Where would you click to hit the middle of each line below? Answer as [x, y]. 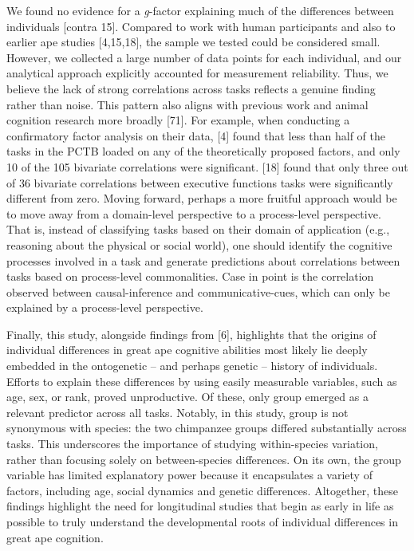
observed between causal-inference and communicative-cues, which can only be [198, 291]
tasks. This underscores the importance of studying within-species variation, [192, 444]
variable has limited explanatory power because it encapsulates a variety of [189, 475]
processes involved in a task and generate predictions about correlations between [203, 260]
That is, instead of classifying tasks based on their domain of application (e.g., [198, 229]
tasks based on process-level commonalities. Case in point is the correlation [190, 276]
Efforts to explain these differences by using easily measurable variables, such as [202, 381]
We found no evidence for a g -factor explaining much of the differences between [200, 10]
